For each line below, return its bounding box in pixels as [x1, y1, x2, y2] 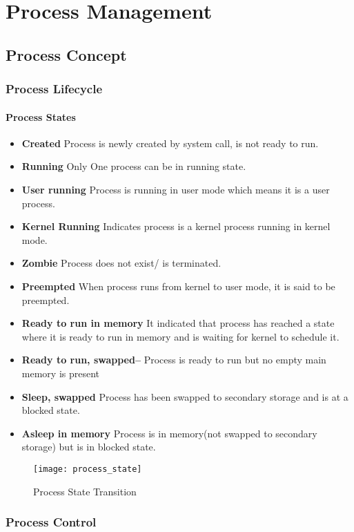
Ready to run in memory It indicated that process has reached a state [21, 316, 335, 330]
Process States [6, 109, 76, 124]
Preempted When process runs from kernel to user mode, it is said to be [21, 278, 335, 293]
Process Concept [6, 44, 127, 65]
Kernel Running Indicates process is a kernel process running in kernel [21, 219, 331, 234]
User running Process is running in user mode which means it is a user [21, 182, 330, 196]
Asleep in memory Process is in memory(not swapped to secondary [21, 426, 317, 440]
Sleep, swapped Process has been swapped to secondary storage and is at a [21, 389, 348, 403]
